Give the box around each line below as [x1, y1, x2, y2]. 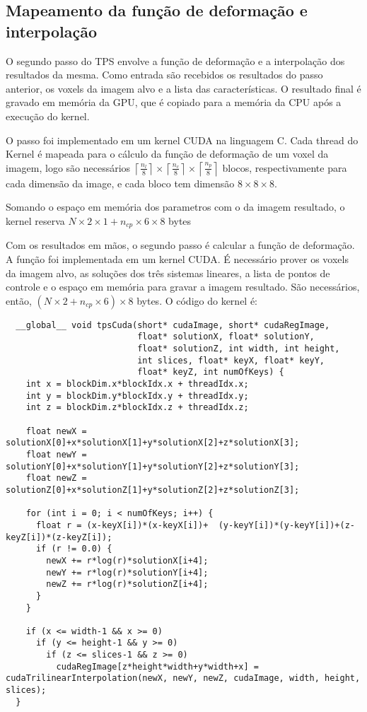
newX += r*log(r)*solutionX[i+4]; [46, 555, 209, 566]
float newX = [25, 426, 87, 436]
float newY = [25, 449, 87, 460]
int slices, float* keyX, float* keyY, [137, 355, 325, 366]
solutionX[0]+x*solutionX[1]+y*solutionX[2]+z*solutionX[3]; [6, 438, 300, 448]
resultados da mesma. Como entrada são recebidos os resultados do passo [6, 67, 323, 82]
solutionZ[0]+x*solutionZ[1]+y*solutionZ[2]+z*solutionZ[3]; [6, 484, 300, 495]
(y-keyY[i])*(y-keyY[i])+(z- [218, 520, 355, 530]
